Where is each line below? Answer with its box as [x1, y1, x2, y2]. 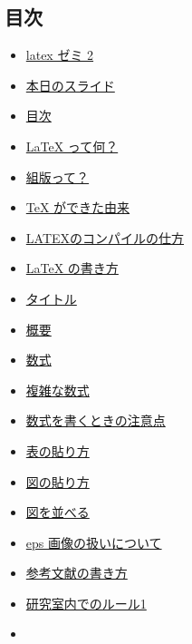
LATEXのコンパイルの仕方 [25, 228, 185, 247]
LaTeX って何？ [25, 136, 119, 155]
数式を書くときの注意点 [25, 411, 166, 430]
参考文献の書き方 [25, 563, 128, 582]
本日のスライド [25, 75, 115, 94]
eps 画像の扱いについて [25, 532, 162, 551]
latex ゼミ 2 [25, 45, 94, 64]
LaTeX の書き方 [25, 259, 119, 278]
